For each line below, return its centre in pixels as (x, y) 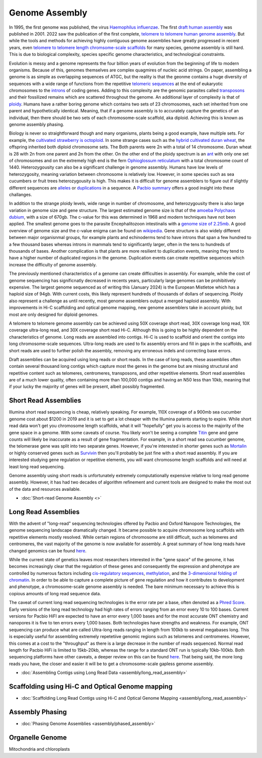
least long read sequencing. (37, 466)
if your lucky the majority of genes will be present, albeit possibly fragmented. (87, 387)
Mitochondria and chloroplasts (40, 749)
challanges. (21, 194)
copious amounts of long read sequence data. (55, 593)
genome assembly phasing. (37, 124)
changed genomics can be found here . (48, 551)
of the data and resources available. (45, 489)
